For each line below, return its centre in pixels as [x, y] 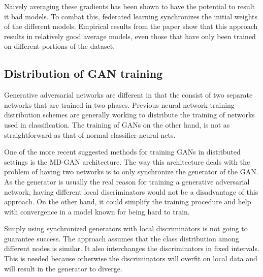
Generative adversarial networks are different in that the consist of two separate [128, 95]
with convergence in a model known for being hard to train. [97, 211]
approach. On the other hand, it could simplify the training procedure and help [128, 202]
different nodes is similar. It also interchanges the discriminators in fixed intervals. [132, 248]
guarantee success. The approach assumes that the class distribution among [122, 238]
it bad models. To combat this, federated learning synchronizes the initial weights [131, 16]
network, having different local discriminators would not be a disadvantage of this [131, 191]
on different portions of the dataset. [60, 46]
